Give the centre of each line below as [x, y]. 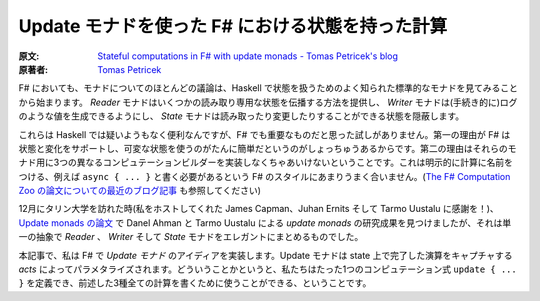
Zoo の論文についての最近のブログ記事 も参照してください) [140, 191]
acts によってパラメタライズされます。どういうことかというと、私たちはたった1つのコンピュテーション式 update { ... [267, 269]
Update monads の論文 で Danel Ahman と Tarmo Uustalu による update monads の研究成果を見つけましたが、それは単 [265, 222]
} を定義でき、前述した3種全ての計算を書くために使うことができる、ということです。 [195, 283]
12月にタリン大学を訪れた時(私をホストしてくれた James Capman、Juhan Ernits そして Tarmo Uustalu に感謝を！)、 [258, 209]
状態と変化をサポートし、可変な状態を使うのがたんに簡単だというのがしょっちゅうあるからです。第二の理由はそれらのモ [267, 148]
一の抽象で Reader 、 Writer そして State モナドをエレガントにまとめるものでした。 [191, 237]
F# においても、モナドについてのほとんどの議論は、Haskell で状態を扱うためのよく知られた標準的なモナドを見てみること [268, 88]
